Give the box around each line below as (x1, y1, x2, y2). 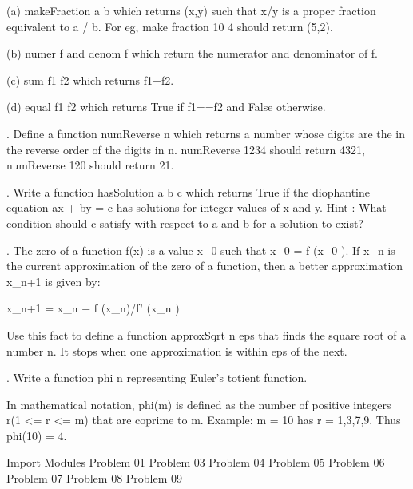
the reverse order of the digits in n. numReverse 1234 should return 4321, (6, 141, 365, 157)
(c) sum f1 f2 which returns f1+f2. (6, 71, 174, 88)
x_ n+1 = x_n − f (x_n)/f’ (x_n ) (6, 300, 180, 316)
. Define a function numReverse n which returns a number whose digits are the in (6, 125, 406, 141)
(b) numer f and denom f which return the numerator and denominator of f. (6, 45, 379, 62)
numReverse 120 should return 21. (6, 157, 174, 173)
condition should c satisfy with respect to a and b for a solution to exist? (6, 214, 363, 231)
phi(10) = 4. (6, 427, 67, 443)
